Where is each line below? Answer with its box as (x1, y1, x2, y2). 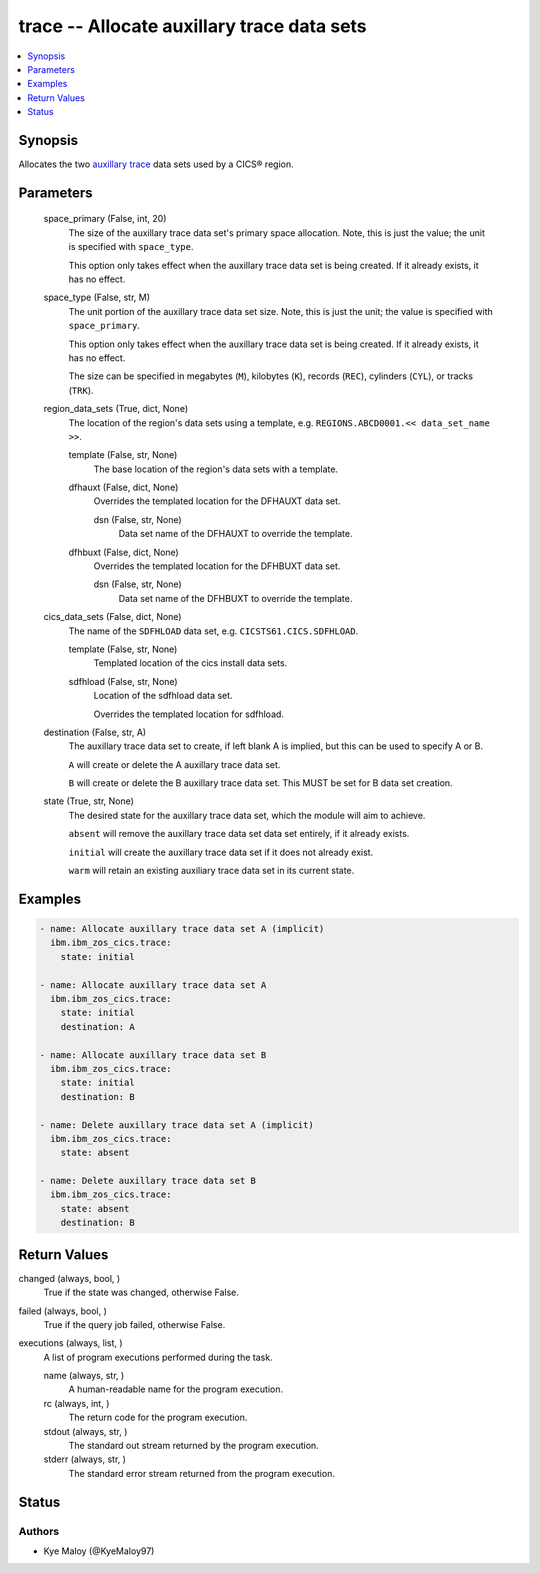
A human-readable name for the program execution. (68, 1383, 284, 1395)
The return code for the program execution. (68, 1411, 248, 1424)
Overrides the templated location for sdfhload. (93, 708, 285, 720)
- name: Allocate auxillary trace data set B (39, 1049, 267, 1060)
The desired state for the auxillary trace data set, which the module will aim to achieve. (68, 809, 426, 821)
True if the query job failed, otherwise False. (43, 1318, 226, 1330)
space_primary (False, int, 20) (43, 213, 167, 225)
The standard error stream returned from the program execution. (68, 1467, 335, 1479)
